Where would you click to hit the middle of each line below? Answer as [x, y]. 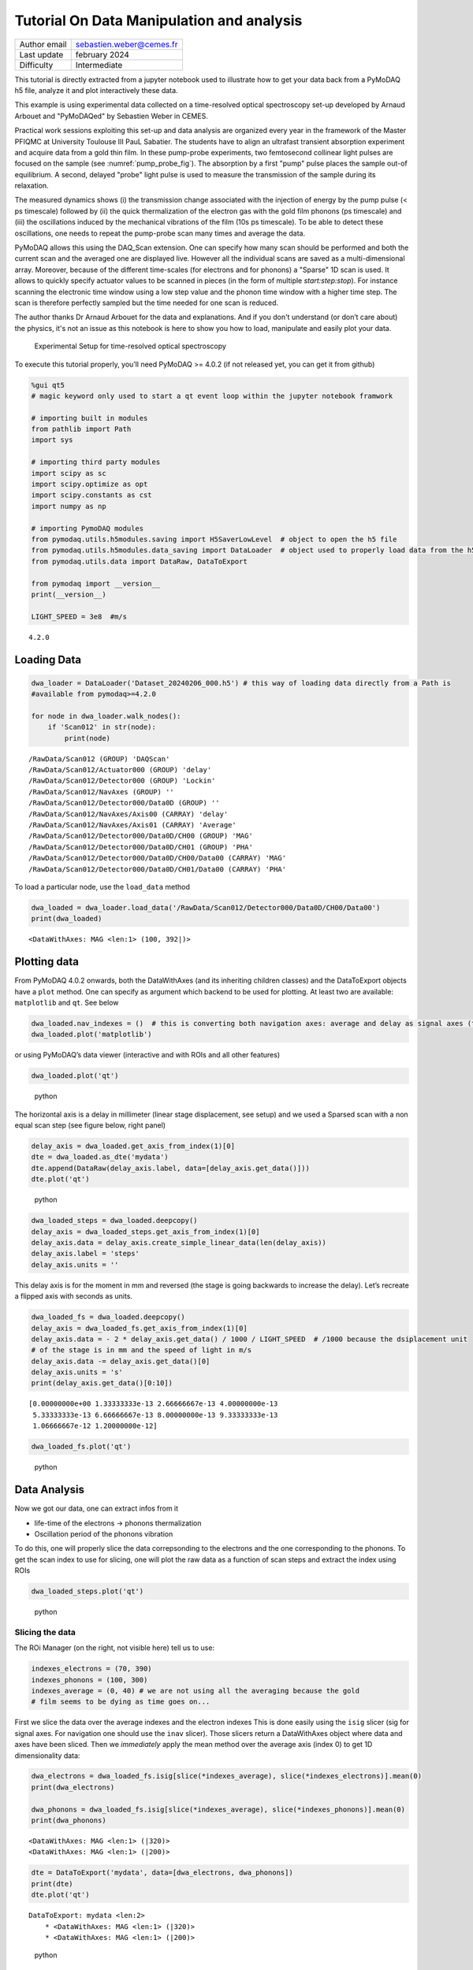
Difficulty [36, 65]
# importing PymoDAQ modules [88, 528]
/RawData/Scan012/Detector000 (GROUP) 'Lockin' [122, 781]
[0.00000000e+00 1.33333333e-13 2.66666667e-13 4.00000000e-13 [153, 1404]
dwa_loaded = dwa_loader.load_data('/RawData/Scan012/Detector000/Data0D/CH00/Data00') [206, 907]
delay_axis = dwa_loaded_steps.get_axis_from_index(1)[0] [145, 1232]
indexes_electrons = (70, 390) [92, 1669]
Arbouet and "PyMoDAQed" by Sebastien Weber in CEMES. [111, 116]
